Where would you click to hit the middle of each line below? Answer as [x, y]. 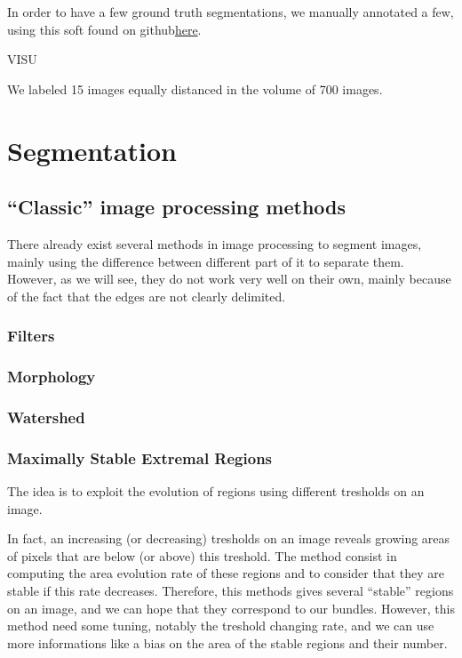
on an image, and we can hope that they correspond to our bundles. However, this [231, 608]
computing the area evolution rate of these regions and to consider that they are [226, 573]
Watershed [46, 417]
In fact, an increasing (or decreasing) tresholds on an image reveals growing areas [229, 538]
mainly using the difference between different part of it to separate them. [206, 261]
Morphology [52, 377]
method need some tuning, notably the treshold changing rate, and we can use [221, 626]
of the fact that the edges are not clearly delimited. [147, 296]
